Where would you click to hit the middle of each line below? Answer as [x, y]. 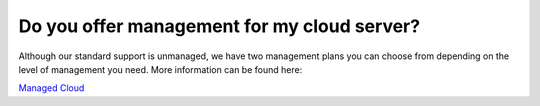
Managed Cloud [51, 88]
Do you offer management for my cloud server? [219, 26]
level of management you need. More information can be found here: [160, 69]
